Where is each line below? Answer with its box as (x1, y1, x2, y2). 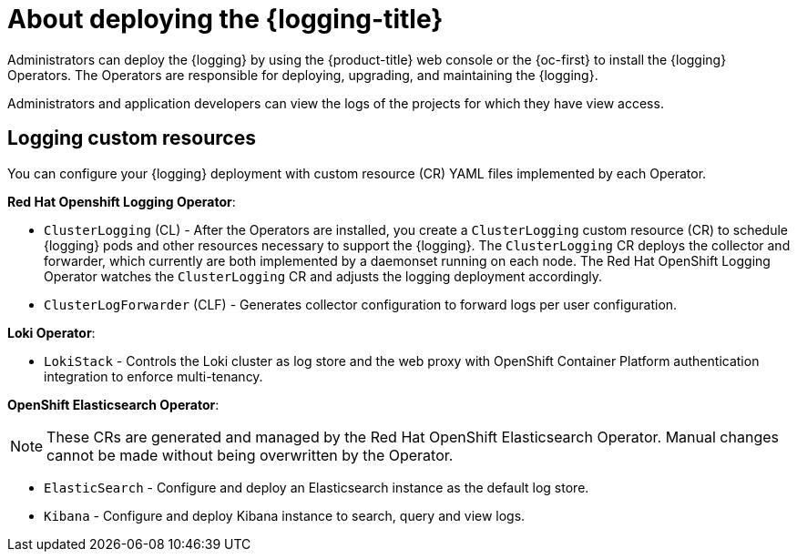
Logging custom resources (7, 127, 256, 150)
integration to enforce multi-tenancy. (44, 368, 263, 384)
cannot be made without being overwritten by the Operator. (46, 445, 454, 464)
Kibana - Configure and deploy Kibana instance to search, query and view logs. (44, 507, 526, 523)
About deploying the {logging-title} (7, 4, 444, 35)
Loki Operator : (7, 324, 96, 340)
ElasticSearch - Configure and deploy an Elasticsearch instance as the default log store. (44, 479, 589, 495)
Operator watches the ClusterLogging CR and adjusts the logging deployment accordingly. (44, 268, 602, 284)
